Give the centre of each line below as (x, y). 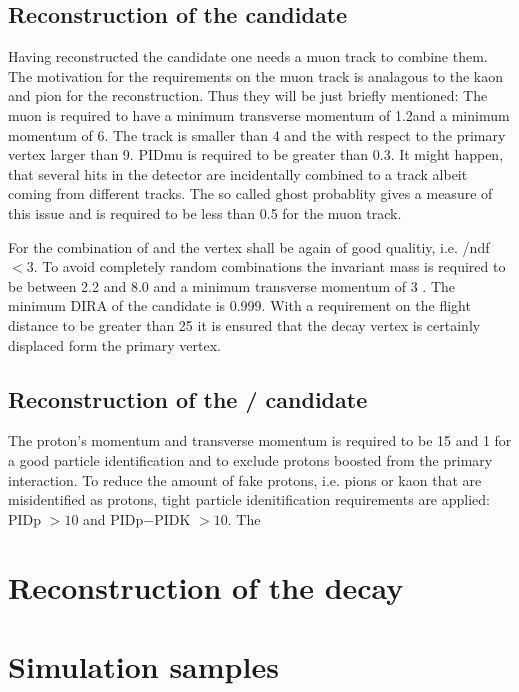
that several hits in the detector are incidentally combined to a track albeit (238, 173)
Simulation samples (143, 665)
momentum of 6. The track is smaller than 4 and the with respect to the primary (257, 134)
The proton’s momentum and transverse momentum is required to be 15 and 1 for (260, 440)
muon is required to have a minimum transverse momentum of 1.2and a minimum (259, 114)
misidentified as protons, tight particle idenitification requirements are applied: (249, 499)
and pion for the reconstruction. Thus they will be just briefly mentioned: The (248, 95)
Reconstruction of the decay (206, 587)
